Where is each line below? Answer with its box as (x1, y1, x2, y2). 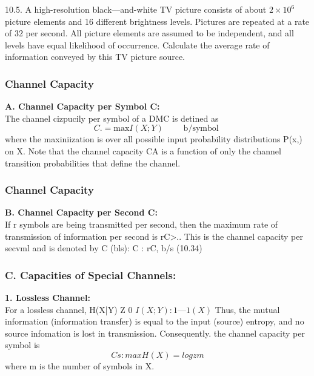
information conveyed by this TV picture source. (5, 50, 185, 63)
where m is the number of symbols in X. (5, 359, 155, 372)
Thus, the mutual (215, 303, 280, 315)
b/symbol (183, 124, 219, 133)
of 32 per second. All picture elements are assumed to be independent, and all (5, 27, 294, 39)
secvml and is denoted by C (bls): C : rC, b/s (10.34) (5, 242, 202, 254)
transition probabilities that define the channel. (5, 156, 181, 169)
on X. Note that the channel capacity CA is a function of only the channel (5, 144, 281, 157)
